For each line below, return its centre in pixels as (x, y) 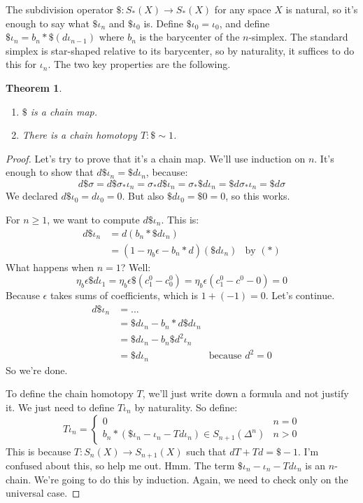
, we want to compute (93, 219)
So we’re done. (37, 370)
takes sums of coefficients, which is (124, 295)
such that (206, 451)
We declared (32, 196)
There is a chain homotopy (79, 135)
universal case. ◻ (43, 493)
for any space (243, 9)
